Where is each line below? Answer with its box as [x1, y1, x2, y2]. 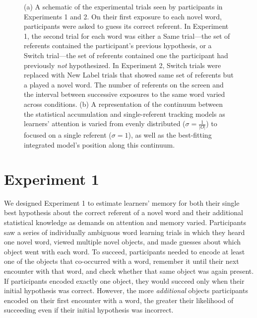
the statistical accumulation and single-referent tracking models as [24, 108, 225, 119]
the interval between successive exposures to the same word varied [24, 89, 225, 99]
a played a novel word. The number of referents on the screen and [24, 79, 224, 89]
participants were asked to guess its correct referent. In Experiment [24, 21, 229, 31]
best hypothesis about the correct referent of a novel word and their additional [4, 207, 243, 218]
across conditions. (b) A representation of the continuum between [24, 98, 223, 109]
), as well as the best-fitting [128, 130, 212, 140]
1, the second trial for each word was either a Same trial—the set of [24, 30, 230, 41]
